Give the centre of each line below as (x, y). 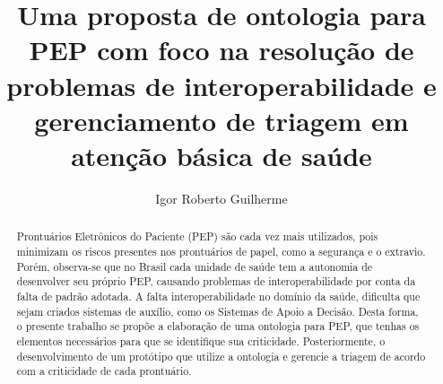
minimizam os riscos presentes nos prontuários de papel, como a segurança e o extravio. (221, 251)
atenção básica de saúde (221, 155)
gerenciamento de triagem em (221, 120)
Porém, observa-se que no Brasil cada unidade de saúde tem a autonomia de (195, 266)
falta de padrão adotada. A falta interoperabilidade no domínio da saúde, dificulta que (218, 296)
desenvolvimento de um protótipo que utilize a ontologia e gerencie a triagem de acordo (221, 356)
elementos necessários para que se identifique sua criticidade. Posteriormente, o (201, 340)
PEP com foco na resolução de (221, 50)
